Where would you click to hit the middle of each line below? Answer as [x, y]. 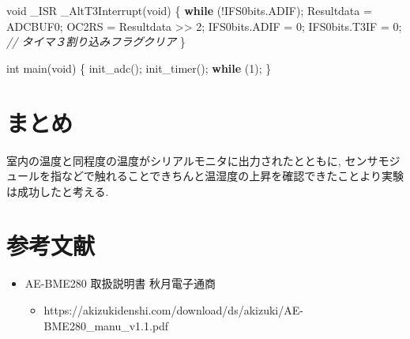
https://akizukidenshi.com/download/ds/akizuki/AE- [173, 310]
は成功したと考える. [58, 191]
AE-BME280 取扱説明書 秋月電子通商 [120, 283]
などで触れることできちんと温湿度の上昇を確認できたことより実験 [233, 176]
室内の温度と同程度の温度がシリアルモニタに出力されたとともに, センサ [192, 160]
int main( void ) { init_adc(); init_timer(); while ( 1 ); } [139, 68]
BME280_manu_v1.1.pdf [106, 325]
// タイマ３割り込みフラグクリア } [96, 41]
